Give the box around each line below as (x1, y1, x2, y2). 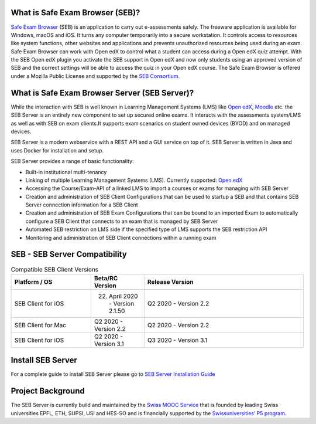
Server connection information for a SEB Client (25, 201, 138, 208)
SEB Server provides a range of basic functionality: (11, 158, 134, 165)
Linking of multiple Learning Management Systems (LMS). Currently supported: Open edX (25, 177, 243, 184)
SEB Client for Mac (14, 321, 67, 329)
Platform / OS (14, 277, 53, 286)
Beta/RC (94, 274, 118, 282)
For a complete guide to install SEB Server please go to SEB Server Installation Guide (11, 371, 215, 378)
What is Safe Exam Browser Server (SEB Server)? (11, 88, 194, 98)
